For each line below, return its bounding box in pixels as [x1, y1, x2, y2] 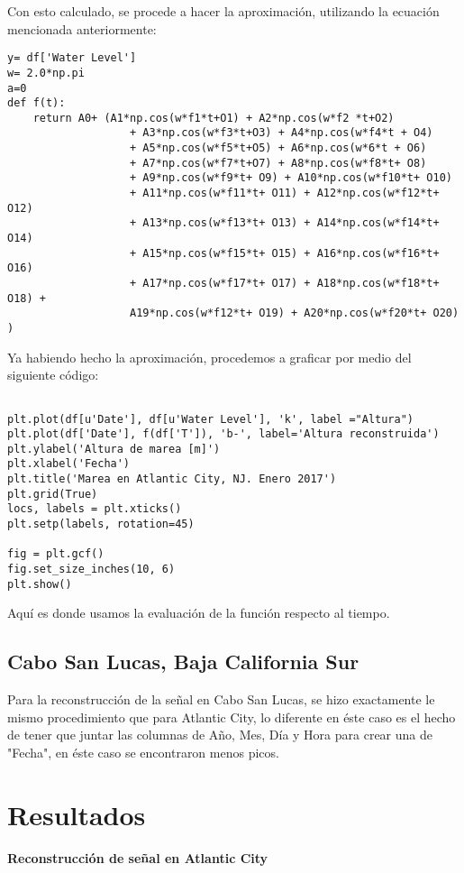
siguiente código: [7, 365, 99, 384]
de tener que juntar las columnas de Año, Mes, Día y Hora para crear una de [7, 725, 432, 744]
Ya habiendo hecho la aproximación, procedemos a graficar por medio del [7, 347, 412, 366]
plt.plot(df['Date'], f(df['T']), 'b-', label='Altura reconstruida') [7, 427, 440, 441]
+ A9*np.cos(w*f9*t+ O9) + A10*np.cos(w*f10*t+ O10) [130, 171, 452, 185]
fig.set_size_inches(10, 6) [7, 563, 176, 576]
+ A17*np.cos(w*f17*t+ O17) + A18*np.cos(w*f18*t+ [130, 277, 440, 290]
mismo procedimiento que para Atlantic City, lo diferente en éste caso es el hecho [7, 707, 456, 726]
